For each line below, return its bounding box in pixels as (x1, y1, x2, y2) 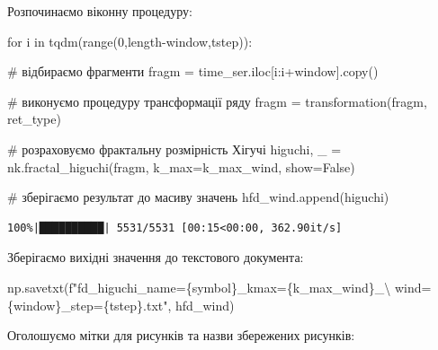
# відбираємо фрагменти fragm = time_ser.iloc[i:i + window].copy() (7, 62, 379, 81)
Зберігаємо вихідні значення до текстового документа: (7, 248, 304, 267)
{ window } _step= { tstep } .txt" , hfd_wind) (7, 295, 235, 314)
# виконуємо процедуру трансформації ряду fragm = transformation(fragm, (7, 92, 427, 110)
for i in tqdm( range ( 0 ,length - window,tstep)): (7, 31, 253, 50)
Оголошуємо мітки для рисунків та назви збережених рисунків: (7, 326, 355, 345)
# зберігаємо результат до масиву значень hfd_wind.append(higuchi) (7, 188, 389, 206)
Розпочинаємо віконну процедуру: (7, 2, 192, 20)
